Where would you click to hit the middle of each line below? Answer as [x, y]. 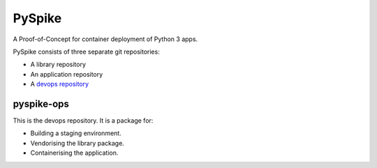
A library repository [58, 64]
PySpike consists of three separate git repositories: [86, 52]
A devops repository [60, 84]
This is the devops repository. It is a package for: [83, 121]
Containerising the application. [74, 153]
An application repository [67, 74]
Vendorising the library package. [77, 143]
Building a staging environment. [76, 133]
